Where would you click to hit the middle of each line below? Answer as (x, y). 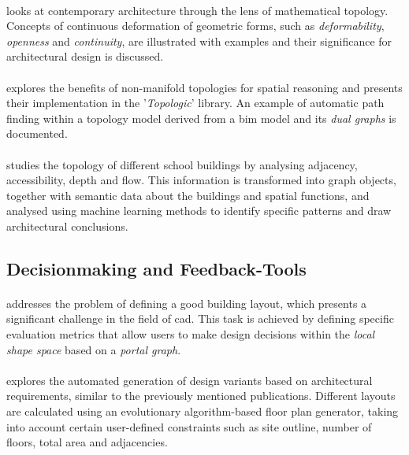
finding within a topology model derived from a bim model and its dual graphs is (201, 118)
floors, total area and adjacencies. (87, 442)
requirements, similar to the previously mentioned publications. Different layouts (201, 396)
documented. (37, 133)
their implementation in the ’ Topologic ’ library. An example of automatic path (195, 103)
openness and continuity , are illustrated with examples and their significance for (199, 41)
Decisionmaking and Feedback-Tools (156, 268)
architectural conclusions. (67, 226)
